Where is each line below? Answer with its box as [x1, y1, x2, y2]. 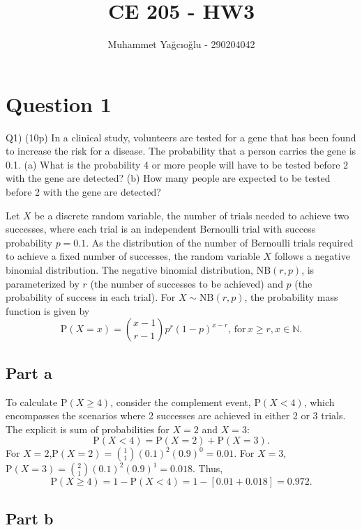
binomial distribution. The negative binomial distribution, [6, 263, 253, 276]
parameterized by [6, 276, 80, 290]
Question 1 [6, 89, 112, 118]
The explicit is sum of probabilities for [6, 421, 169, 436]
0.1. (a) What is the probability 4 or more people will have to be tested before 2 [6, 157, 349, 171]
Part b [6, 507, 54, 529]
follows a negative [274, 249, 350, 263]
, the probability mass [244, 290, 338, 304]
